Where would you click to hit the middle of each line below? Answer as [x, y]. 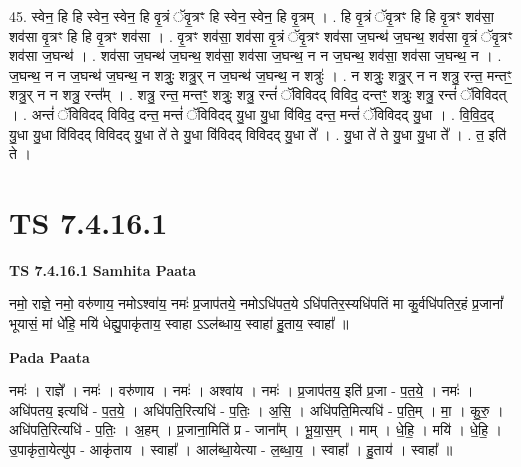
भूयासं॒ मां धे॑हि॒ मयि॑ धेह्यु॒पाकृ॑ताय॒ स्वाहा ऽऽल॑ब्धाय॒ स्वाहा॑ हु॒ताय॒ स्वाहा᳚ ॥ [179, 323]
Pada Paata [49, 356]
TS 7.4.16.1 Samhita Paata [103, 269]
